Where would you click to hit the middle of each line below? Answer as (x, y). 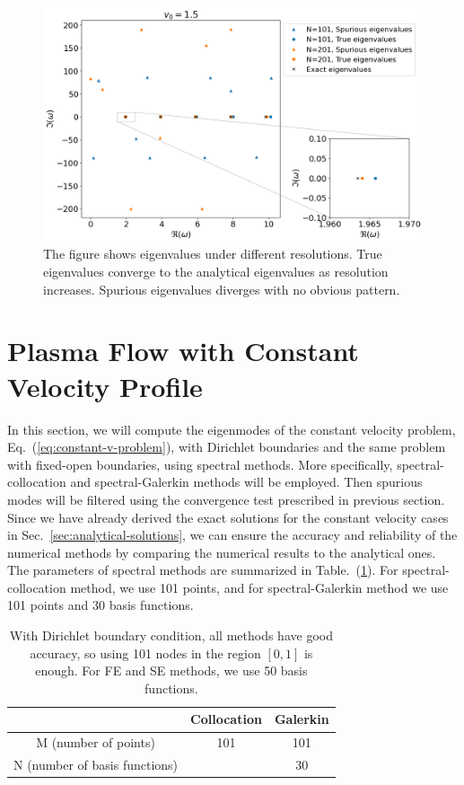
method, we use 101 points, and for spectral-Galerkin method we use (259, 587)
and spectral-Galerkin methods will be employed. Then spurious (246, 482)
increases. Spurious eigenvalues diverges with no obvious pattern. (222, 289)
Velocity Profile (105, 386)
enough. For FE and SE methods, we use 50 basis (171, 670)
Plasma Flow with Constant (183, 351)
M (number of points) (96, 742)
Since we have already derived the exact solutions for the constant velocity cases (228, 517)
